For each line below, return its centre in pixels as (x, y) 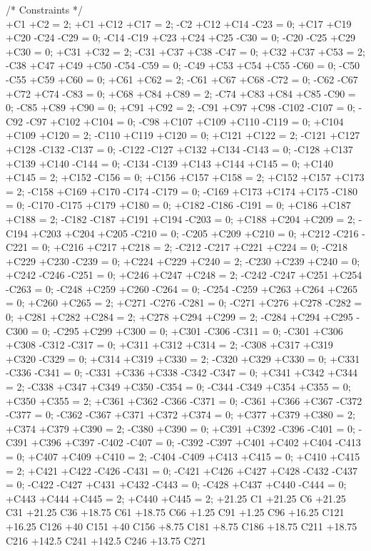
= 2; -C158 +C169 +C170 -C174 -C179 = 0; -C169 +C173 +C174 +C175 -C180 (182, 191)
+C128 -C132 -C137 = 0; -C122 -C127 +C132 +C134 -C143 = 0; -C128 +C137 (179, 149)
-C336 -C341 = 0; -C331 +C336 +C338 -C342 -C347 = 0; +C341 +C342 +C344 (182, 372)
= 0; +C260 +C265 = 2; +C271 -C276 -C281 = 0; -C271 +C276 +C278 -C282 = (184, 303)
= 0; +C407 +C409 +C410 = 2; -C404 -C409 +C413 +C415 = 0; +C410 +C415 (183, 456)
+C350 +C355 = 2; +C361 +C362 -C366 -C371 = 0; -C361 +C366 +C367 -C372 (184, 400)
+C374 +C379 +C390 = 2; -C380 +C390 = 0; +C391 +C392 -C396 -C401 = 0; (181, 428)
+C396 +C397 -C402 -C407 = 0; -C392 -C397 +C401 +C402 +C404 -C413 (196, 442)
